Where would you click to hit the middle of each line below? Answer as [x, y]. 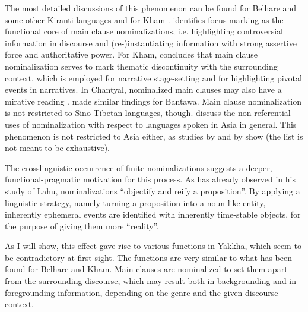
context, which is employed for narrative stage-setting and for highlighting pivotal [153, 78]
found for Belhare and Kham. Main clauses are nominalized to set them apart [146, 269]
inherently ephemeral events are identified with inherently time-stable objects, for [153, 214]
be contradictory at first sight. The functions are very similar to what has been [149, 257]
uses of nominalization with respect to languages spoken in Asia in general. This [151, 124]
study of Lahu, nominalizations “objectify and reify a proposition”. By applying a [153, 190]
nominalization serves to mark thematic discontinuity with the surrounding [141, 66]
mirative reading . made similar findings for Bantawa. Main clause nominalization [153, 101]
